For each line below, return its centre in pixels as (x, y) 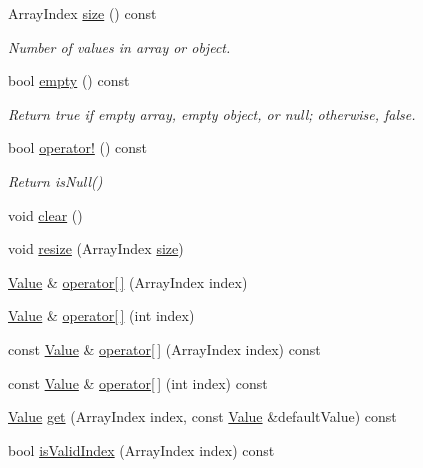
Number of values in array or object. (119, 46)
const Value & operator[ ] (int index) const (138, 382)
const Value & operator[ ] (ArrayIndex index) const (164, 348)
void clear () (45, 214)
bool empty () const (69, 80)
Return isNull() (55, 180)
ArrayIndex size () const (82, 13)
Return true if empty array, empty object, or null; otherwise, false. (212, 113)
